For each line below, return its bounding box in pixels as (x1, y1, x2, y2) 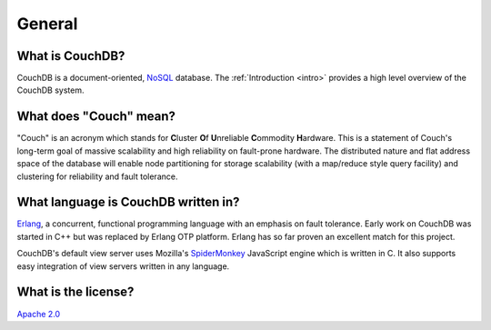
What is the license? (16, 285, 135, 300)
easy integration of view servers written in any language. (16, 260, 230, 272)
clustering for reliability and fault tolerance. (16, 171, 178, 182)
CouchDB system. (16, 85, 85, 95)
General (16, 14, 78, 34)
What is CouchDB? (16, 48, 125, 64)
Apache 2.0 (16, 308, 61, 319)
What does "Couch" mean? (16, 109, 176, 125)
